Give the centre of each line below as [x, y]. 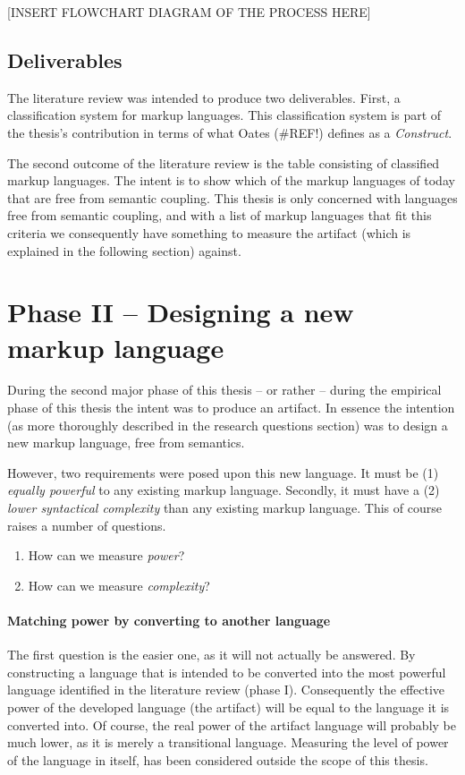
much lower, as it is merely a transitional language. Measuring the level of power [228, 742]
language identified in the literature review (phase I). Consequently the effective [226, 690]
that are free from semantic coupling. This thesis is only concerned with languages [232, 197]
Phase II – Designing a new [181, 312]
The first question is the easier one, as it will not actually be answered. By [211, 655]
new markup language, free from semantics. [126, 443]
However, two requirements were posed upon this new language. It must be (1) [223, 472]
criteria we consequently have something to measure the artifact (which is [209, 232]
